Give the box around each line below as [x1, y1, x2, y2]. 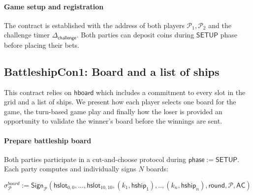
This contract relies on [4, 87, 72, 97]
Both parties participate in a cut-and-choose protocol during [4, 154, 186, 164]
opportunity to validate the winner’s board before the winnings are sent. [4, 116, 222, 126]
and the [208, 20, 231, 30]
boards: [146, 163, 168, 174]
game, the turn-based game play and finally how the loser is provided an [4, 106, 222, 116]
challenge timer [4, 30, 50, 40]
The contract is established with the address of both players [4, 20, 185, 30]
